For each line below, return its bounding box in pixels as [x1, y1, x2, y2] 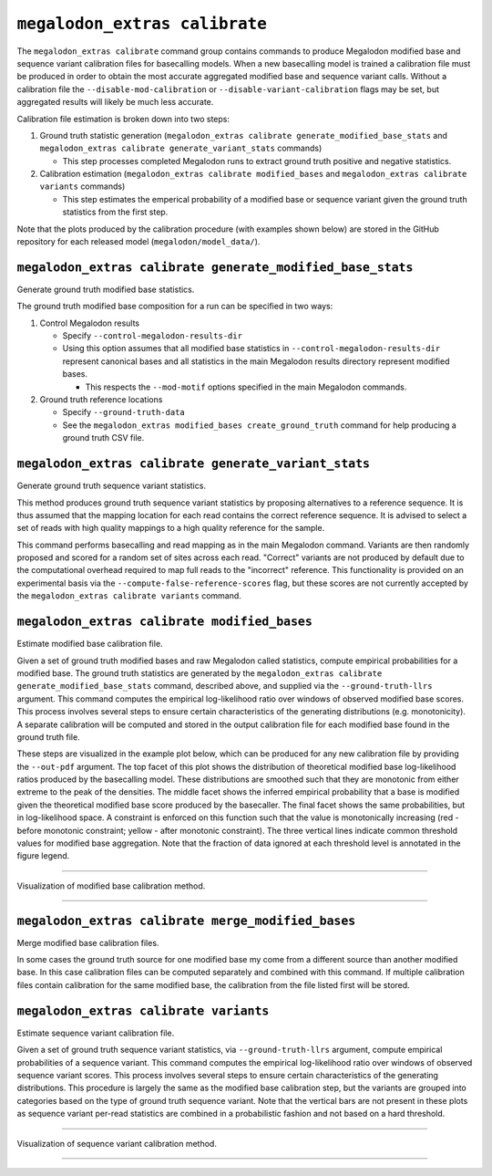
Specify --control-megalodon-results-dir [62, 330, 243, 341]
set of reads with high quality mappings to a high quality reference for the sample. [16, 523, 325, 534]
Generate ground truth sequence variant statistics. [16, 480, 207, 492]
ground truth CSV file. [62, 432, 145, 443]
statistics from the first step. [62, 206, 169, 218]
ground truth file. [16, 731, 81, 743]
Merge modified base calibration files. [16, 937, 159, 948]
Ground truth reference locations [39, 394, 163, 405]
